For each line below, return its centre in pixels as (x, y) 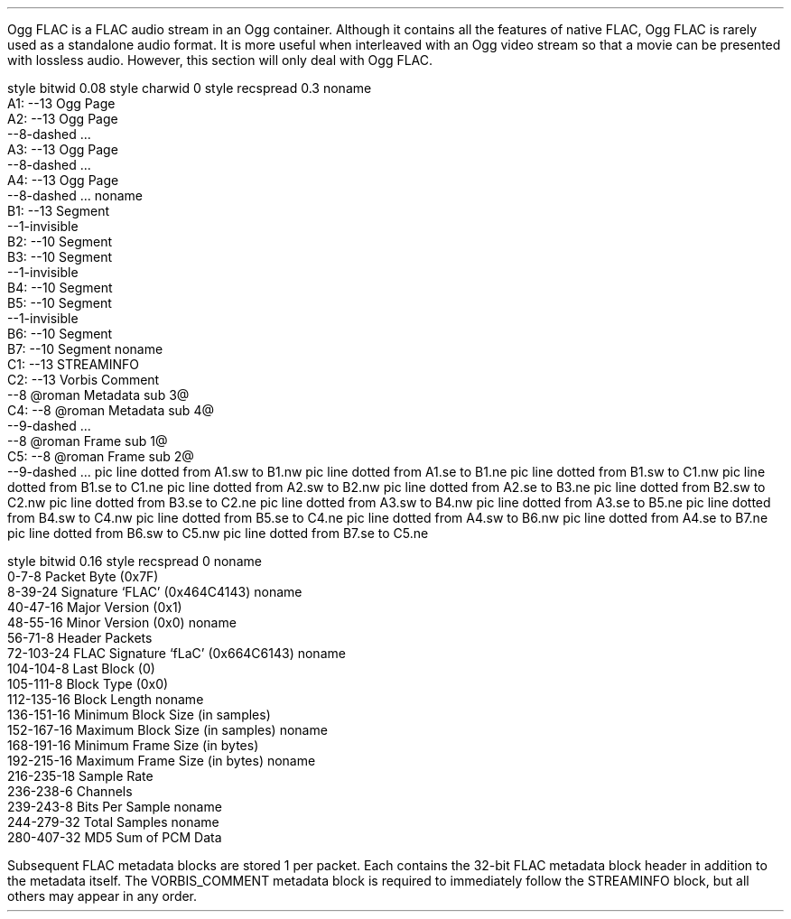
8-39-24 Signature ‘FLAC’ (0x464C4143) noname (155, 592)
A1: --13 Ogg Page (61, 103)
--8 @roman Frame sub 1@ (88, 441)
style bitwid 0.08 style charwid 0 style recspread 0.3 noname (190, 88)
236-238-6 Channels (70, 791)
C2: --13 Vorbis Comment (84, 380)
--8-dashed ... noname (75, 195)
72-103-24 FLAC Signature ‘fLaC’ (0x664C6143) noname (177, 653)
